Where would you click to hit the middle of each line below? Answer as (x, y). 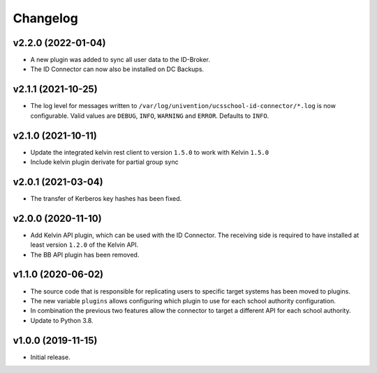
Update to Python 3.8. (62, 320)
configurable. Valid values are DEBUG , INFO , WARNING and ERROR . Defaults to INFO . (150, 116)
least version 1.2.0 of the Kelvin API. (84, 245)
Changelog (45, 18)
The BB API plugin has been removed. (85, 254)
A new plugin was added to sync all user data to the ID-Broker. (120, 60)
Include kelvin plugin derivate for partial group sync (104, 162)
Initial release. (50, 357)
